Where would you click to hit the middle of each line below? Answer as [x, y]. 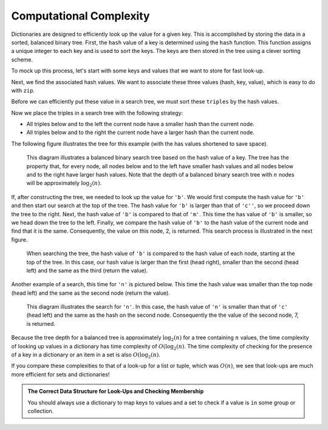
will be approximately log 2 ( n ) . [64, 184]
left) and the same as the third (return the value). [87, 270]
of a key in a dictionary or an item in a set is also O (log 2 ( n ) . [86, 355]
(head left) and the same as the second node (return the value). [91, 293]
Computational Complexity [80, 16]
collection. [41, 411]
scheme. [22, 59]
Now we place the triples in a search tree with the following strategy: [97, 113]
